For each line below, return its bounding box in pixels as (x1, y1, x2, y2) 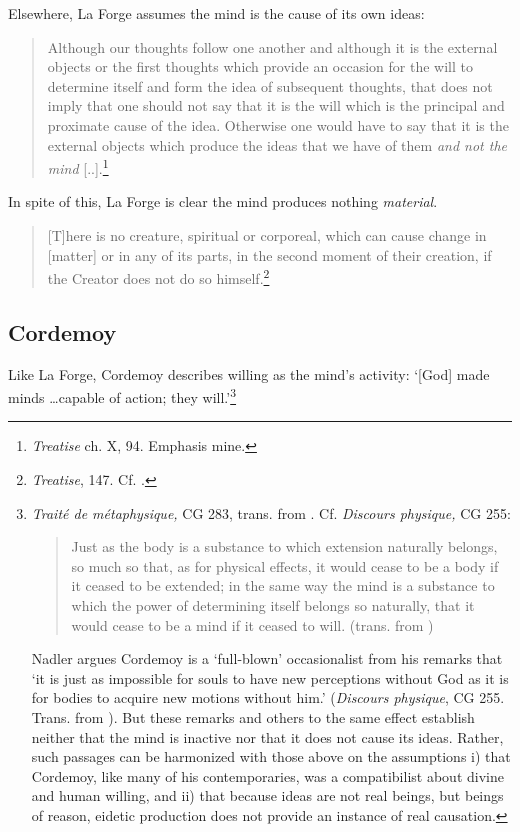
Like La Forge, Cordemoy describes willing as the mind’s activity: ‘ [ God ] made (8, 363, 490, 384)
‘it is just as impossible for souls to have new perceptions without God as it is (31, 667, 509, 688)
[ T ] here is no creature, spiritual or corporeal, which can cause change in (47, 225, 487, 245)
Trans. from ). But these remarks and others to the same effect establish (31, 707, 475, 728)
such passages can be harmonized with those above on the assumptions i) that (31, 746, 511, 767)
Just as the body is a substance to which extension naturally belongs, (71, 536, 498, 557)
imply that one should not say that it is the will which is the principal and (47, 95, 505, 116)
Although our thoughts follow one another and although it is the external (47, 36, 498, 57)
